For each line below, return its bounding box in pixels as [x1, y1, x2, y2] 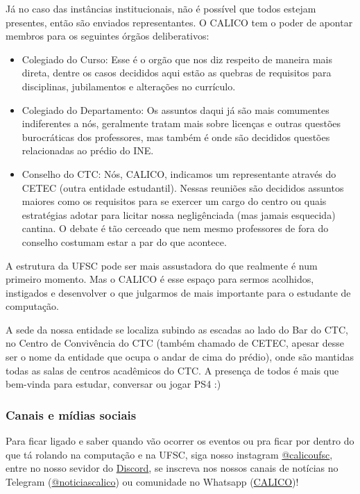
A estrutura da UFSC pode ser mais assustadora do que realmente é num [6, 258, 318, 272]
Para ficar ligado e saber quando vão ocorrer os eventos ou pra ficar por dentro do [6, 434, 354, 448]
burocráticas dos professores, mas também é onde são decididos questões [22, 129, 330, 144]
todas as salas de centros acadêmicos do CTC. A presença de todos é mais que [6, 363, 339, 377]
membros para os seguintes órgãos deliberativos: [6, 28, 209, 43]
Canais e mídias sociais [6, 406, 137, 423]
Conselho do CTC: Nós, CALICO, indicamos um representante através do [22, 166, 336, 181]
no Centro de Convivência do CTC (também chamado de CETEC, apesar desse [6, 336, 344, 350]
